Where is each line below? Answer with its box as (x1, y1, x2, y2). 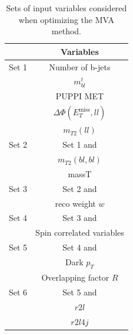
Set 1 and (62, 138, 97, 151)
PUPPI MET (55, 90, 104, 102)
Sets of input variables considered (6, 2, 127, 14)
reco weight (55, 197, 96, 209)
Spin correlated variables (35, 226, 124, 239)
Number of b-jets (49, 60, 111, 73)
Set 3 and (62, 212, 97, 224)
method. (51, 25, 81, 37)
